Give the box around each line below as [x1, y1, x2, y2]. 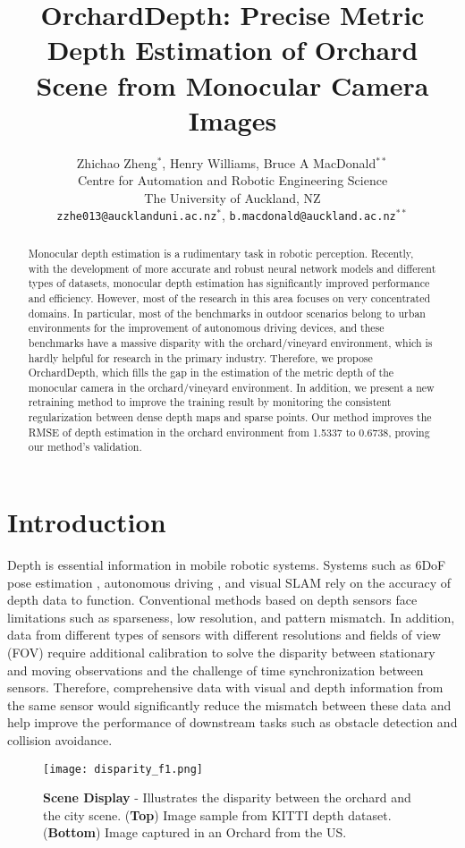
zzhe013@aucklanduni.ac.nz [56, 210, 217, 224]
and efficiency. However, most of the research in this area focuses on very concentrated [28, 290, 431, 305]
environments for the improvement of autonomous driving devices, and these [28, 320, 385, 335]
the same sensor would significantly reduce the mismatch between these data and [7, 695, 452, 714]
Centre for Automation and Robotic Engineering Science [77, 171, 388, 190]
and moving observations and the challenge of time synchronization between [7, 660, 424, 679]
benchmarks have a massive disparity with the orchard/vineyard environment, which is [28, 335, 433, 350]
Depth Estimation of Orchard [46, 31, 418, 68]
